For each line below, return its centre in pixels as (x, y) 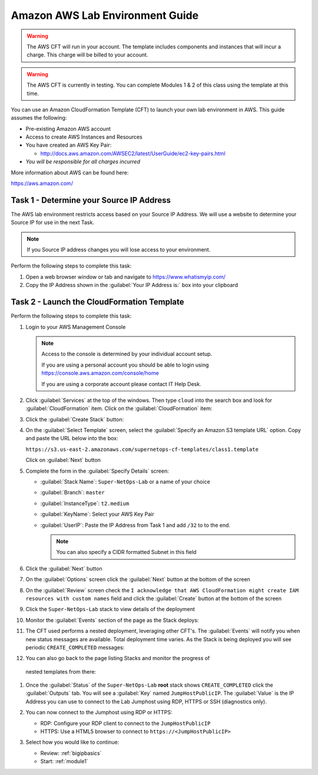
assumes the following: (39, 118)
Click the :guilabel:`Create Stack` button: (74, 419)
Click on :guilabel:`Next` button (63, 460)
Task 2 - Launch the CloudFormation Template (98, 302)
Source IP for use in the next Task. (52, 222)
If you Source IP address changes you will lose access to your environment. (119, 250)
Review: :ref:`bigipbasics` (71, 753)
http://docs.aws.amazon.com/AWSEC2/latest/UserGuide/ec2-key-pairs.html (133, 153)
